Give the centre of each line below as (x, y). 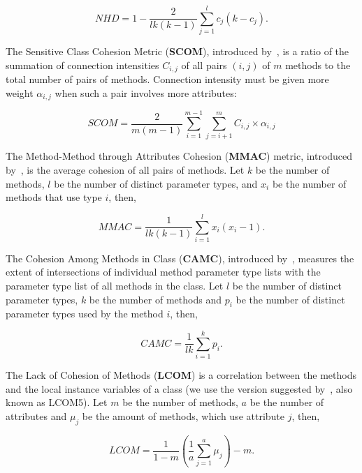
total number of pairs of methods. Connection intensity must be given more (167, 79)
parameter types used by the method (85, 314)
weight (20, 92)
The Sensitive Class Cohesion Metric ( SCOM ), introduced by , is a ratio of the (178, 51)
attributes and (36, 415)
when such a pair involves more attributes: (146, 92)
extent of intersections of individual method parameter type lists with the (163, 272)
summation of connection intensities (82, 65)
